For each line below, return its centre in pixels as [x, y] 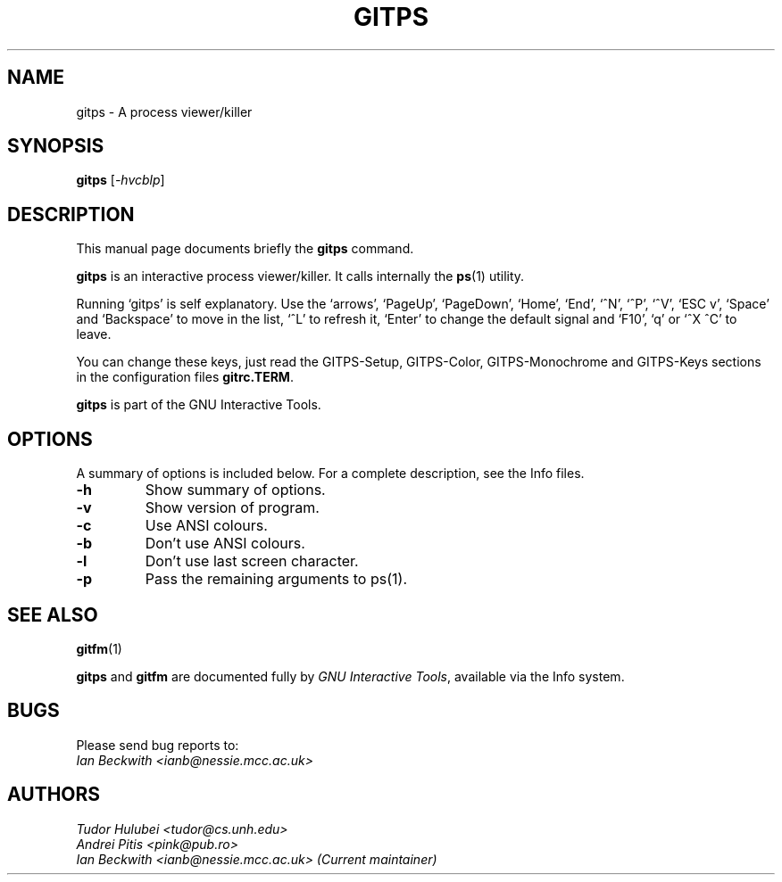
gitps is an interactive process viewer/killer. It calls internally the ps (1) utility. [300, 276]
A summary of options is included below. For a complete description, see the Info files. [330, 474]
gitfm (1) [99, 648]
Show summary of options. [235, 490]
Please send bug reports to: [158, 745]
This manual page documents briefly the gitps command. [245, 249]
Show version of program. [232, 508]
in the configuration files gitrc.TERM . [185, 377]
